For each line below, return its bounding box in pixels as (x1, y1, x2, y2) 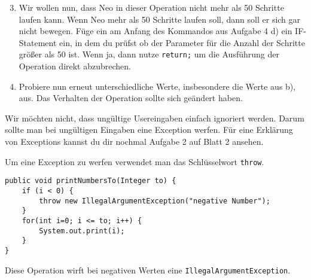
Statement (19, 36, 57, 48)
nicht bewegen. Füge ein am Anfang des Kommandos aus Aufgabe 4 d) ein (19, 25, 292, 37)
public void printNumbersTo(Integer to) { (5, 176, 176, 185)
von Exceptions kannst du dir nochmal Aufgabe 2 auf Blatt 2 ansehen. (5, 135, 264, 147)
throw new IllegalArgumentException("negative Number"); (39, 196, 270, 205)
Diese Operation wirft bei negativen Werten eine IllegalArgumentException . (5, 263, 291, 276)
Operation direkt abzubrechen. (19, 60, 132, 72)
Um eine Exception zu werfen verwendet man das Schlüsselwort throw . (5, 155, 264, 168)
